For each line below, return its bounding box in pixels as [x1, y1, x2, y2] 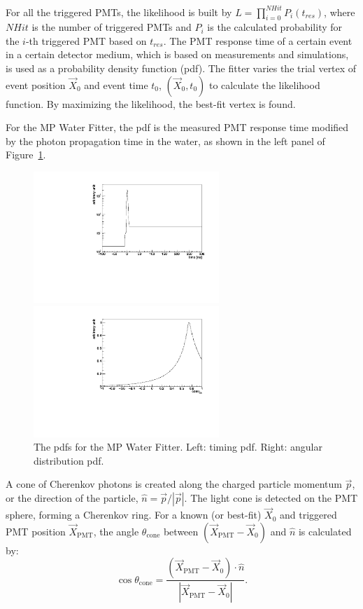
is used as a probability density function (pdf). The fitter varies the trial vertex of [6, 61, 357, 76]
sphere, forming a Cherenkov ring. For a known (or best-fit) [6, 507, 262, 522]
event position [6, 77, 66, 92]
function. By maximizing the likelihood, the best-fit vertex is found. [6, 96, 296, 111]
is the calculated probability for [207, 20, 343, 34]
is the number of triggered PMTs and [31, 20, 192, 34]
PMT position [6, 524, 66, 538]
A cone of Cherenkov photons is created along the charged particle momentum [6, 477, 342, 491]
